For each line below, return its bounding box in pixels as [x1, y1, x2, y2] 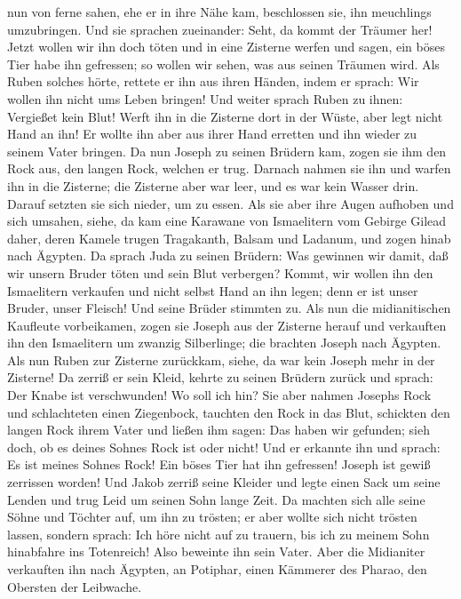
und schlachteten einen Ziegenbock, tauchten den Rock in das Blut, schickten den [7, 403, 450, 421]
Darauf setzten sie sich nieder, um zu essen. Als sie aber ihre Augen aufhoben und [7, 194, 454, 212]
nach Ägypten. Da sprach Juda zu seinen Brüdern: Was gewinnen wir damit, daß [7, 246, 449, 265]
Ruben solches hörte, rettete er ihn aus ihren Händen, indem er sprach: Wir [7, 72, 419, 91]
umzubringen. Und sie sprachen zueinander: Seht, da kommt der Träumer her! [7, 20, 433, 38]
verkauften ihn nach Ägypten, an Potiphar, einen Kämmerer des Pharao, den [7, 560, 427, 578]
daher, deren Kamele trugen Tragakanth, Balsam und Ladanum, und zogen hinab [7, 228, 451, 247]
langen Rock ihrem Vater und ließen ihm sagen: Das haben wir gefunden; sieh [7, 420, 430, 439]
